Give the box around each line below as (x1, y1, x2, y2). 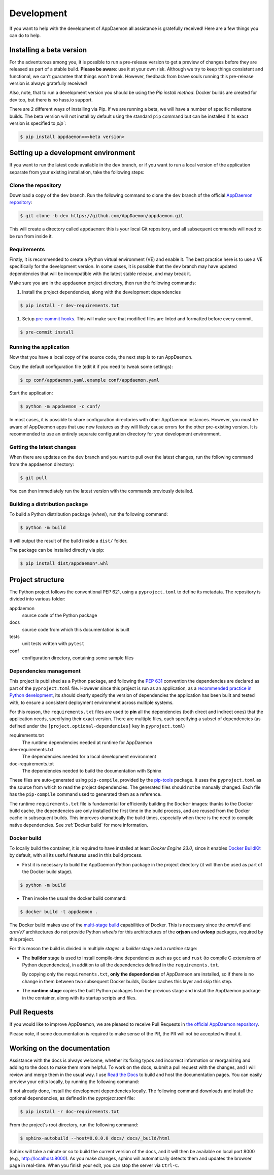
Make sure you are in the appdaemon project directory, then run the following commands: (9, 280, 196, 286)
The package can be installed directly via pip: (9, 547, 105, 553)
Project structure (9, 575, 64, 584)
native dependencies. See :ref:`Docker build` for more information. (9, 822, 148, 828)
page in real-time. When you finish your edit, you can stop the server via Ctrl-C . (9, 1162, 180, 1168)
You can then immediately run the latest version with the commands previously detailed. (9, 488, 194, 494)
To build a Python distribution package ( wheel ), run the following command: (9, 511, 168, 517)
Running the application (9, 343, 70, 350)
